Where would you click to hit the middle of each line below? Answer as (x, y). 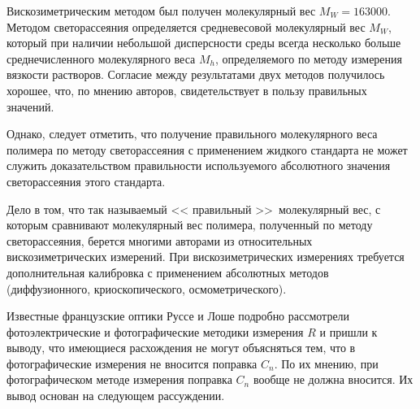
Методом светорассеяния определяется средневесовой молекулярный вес (186, 26)
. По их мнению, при (326, 363)
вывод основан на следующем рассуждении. (116, 396)
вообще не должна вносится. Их (333, 379)
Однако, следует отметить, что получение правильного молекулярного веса (192, 134)
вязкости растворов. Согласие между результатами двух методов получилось (196, 74)
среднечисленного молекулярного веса (101, 58)
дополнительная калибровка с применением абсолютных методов (168, 272)
